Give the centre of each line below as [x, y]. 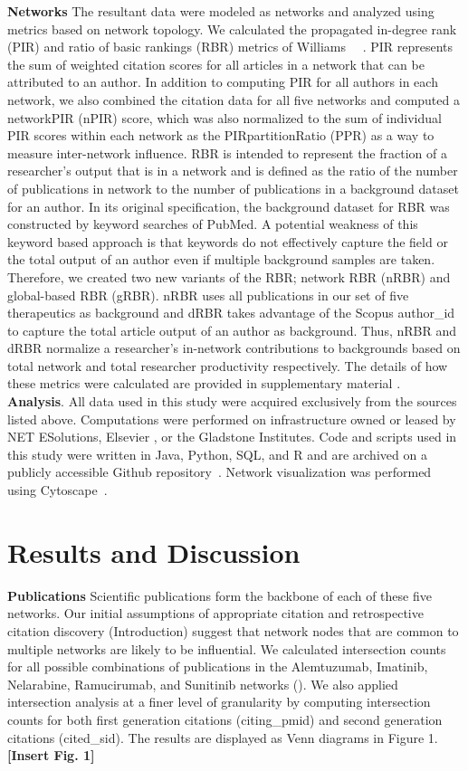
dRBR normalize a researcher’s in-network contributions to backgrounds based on [234, 348]
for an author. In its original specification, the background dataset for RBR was [229, 206]
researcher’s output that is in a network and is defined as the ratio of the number [233, 171]
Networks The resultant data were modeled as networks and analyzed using [221, 11]
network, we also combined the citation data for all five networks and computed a [234, 99]
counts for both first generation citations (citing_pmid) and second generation [225, 719]
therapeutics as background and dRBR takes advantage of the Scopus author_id [231, 313]
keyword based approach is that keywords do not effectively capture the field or [228, 241]
